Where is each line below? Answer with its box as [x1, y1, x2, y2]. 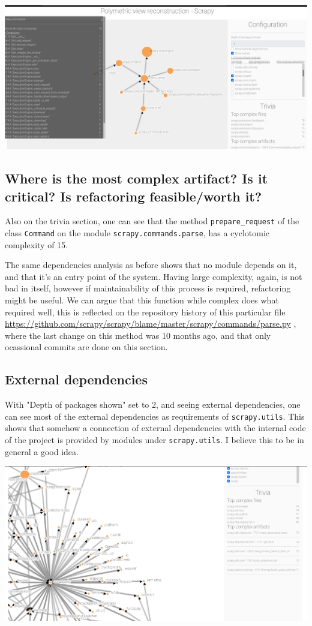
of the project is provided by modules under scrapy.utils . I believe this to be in [5, 434, 304, 446]
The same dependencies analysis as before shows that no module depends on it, [5, 258, 297, 271]
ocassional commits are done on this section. [5, 341, 168, 353]
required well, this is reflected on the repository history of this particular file [5, 305, 286, 318]
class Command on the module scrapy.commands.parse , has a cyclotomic [5, 227, 270, 239]
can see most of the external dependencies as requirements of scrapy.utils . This [5, 410, 305, 422]
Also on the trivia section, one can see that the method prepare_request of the [5, 215, 299, 227]
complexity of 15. [5, 238, 68, 251]
